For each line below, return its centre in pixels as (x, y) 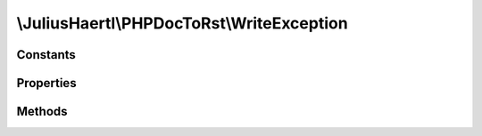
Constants (46, 55)
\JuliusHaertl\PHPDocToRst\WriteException (182, 23)
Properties (46, 83)
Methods (42, 112)
